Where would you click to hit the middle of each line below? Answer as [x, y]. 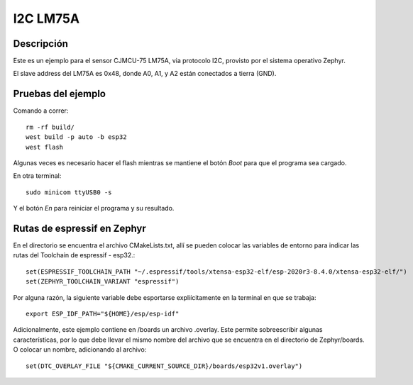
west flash [45, 147]
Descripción [41, 44]
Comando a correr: [41, 111]
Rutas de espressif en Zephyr [80, 228]
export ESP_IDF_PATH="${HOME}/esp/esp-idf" [103, 313]
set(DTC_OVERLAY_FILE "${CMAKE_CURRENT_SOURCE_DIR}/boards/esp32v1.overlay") [164, 366]
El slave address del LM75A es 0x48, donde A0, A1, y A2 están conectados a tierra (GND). [145, 74]
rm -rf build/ [50, 127]
